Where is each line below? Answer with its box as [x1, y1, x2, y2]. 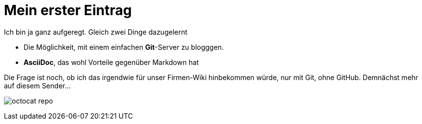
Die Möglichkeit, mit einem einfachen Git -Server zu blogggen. [24, 42, 224, 51]
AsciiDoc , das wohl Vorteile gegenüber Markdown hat [24, 58, 199, 66]
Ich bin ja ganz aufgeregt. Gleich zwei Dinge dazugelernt [4, 27, 188, 36]
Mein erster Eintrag [4, 2, 132, 19]
